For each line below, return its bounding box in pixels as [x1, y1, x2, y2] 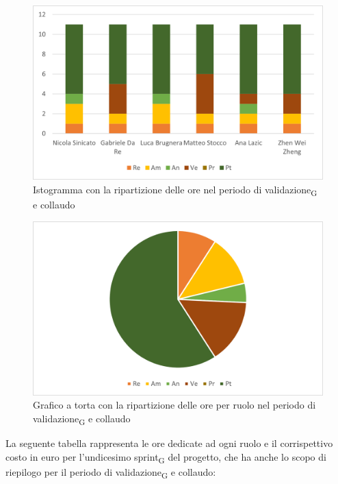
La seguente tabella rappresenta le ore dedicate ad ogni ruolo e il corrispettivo [5, 436, 333, 450]
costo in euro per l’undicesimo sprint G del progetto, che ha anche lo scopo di [5, 449, 326, 465]
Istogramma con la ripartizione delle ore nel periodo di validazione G [33, 182, 317, 198]
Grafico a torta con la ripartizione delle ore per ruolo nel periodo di [33, 398, 316, 412]
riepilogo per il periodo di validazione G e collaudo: [5, 464, 216, 481]
